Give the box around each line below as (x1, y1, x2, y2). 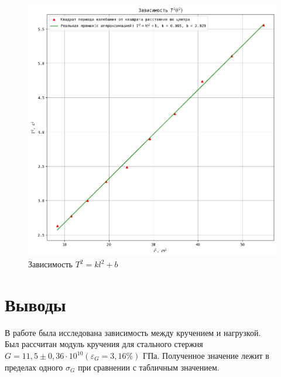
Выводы (5, 292, 66, 316)
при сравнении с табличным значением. (78, 361, 220, 373)
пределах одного (5, 361, 63, 373)
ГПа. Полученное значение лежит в (143, 349, 269, 362)
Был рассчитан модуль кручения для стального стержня (5, 338, 203, 350)
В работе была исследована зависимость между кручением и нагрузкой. (5, 326, 261, 338)
